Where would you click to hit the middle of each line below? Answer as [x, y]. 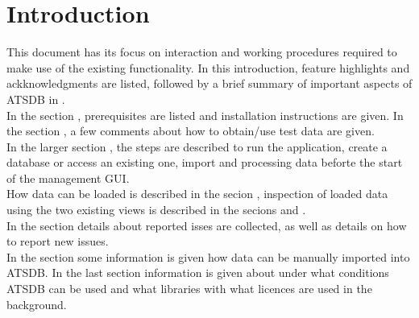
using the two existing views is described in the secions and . [156, 210]
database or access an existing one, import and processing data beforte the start [205, 162]
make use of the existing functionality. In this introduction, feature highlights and [208, 67]
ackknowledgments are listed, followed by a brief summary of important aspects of [209, 83]
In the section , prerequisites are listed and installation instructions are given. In [205, 115]
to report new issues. [58, 241]
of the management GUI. [68, 178]
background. [37, 304]
